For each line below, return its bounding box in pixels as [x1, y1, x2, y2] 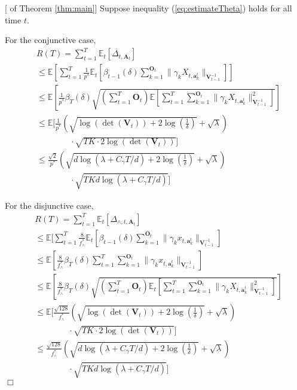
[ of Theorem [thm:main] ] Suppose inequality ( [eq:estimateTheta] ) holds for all [5, 2, 292, 14]
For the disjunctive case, [5, 199, 94, 211]
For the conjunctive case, [5, 33, 96, 46]
